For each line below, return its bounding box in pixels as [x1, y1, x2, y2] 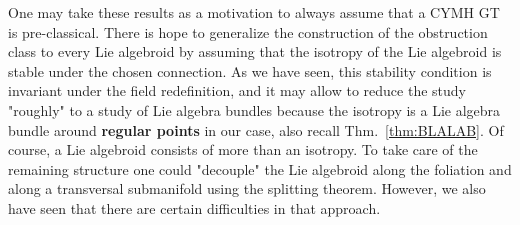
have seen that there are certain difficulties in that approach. [8, 197, 381, 218]
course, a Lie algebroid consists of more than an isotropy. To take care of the [8, 139, 478, 160]
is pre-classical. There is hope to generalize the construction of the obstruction [8, 21, 488, 42]
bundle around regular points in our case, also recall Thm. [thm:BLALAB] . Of [8, 119, 504, 140]
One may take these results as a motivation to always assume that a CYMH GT [8, 2, 500, 22]
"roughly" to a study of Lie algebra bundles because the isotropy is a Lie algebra [8, 99, 501, 120]
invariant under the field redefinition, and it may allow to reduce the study [8, 80, 466, 101]
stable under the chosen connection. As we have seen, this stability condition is [8, 60, 492, 81]
